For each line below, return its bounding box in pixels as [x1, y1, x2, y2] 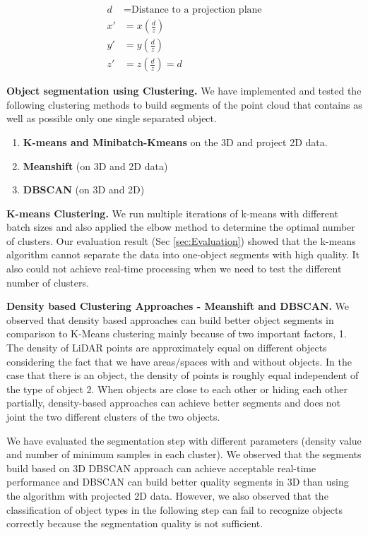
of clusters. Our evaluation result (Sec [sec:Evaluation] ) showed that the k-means [6, 233, 356, 248]
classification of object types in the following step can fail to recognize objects [6, 502, 343, 517]
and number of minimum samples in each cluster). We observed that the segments [6, 447, 362, 462]
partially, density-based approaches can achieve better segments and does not [6, 395, 341, 410]
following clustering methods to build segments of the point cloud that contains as [6, 97, 362, 112]
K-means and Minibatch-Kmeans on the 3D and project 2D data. [23, 134, 328, 149]
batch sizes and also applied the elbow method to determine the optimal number [6, 220, 355, 234]
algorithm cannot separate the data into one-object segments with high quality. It [6, 247, 360, 262]
